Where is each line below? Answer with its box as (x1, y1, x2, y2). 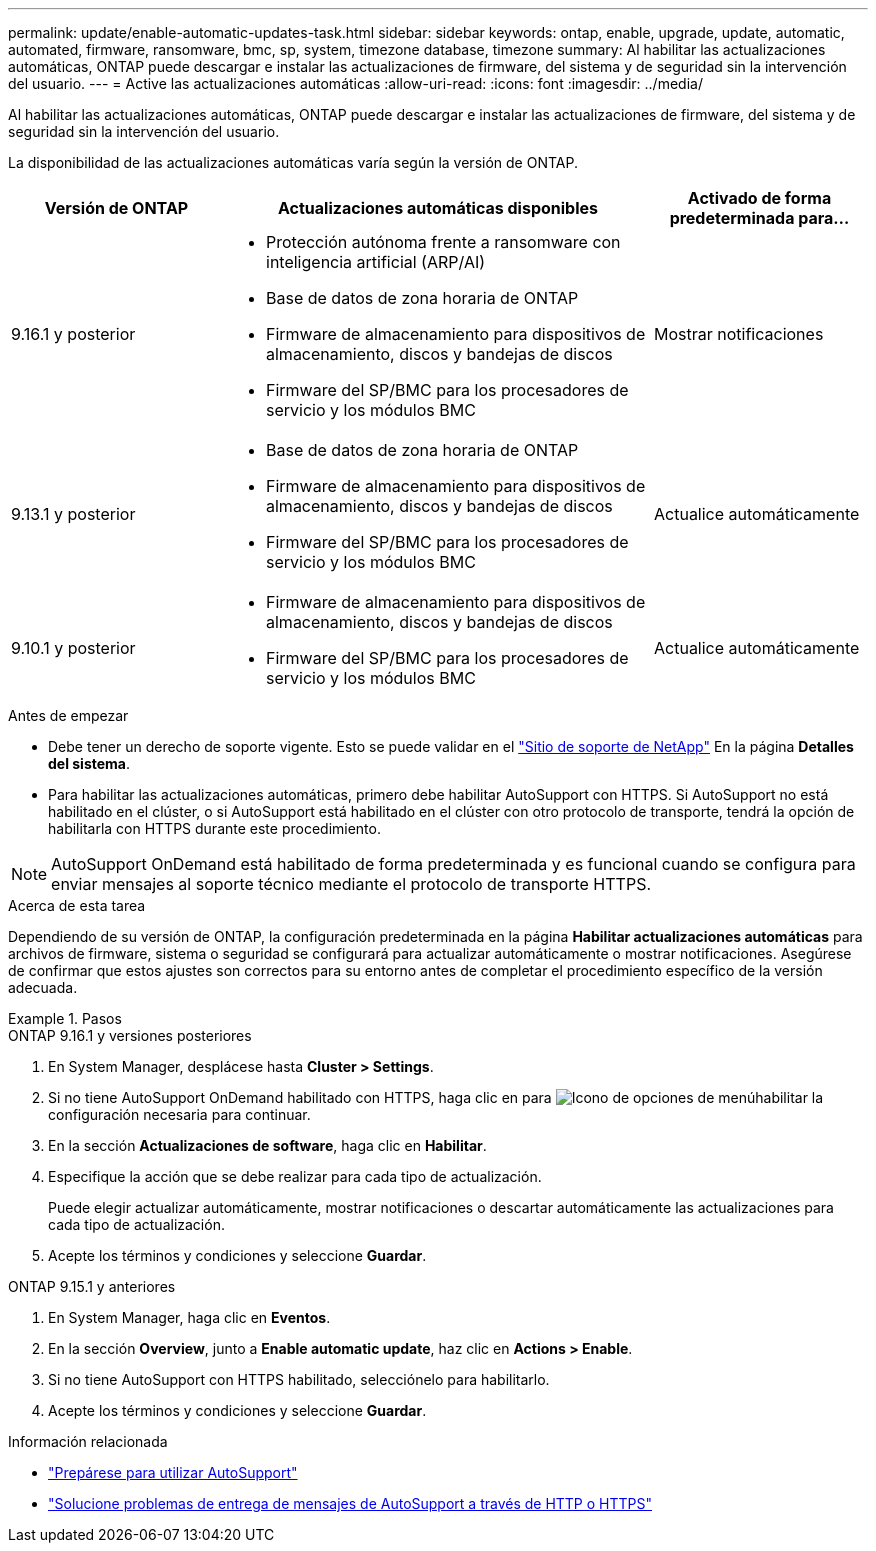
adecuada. (8, 979, 78, 996)
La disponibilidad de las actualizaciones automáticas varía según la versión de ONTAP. (8, 154, 578, 171)
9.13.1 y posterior (11, 504, 136, 524)
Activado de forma (687, 188, 832, 208)
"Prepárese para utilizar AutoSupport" (48, 1464, 298, 1481)
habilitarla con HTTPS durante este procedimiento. (48, 820, 381, 837)
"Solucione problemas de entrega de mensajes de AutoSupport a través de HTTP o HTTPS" (48, 1495, 653, 1512)
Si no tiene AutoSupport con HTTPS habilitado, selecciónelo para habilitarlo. (48, 1371, 550, 1388)
